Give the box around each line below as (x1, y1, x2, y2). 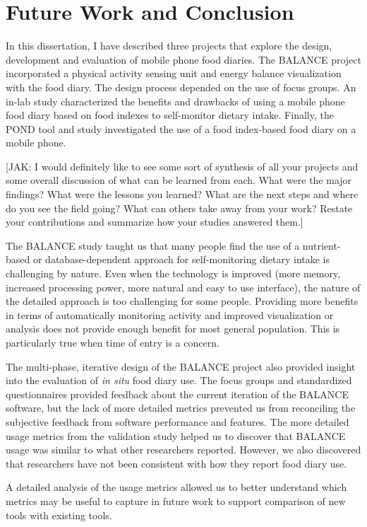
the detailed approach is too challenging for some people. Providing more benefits (6, 294, 359, 308)
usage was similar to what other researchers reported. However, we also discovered (6, 442, 361, 457)
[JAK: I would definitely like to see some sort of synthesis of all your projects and (6, 158, 359, 173)
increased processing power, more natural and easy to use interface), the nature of (6, 279, 361, 294)
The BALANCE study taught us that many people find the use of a (6, 238, 300, 253)
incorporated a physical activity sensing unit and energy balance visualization (6, 66, 342, 81)
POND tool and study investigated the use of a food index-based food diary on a (6, 121, 356, 136)
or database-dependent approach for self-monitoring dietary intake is (32, 252, 330, 267)
